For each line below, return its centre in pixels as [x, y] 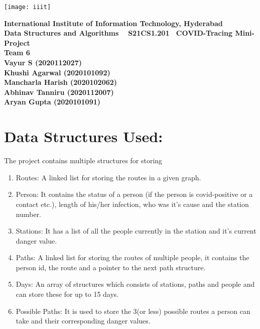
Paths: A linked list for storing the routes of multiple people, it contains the [133, 257]
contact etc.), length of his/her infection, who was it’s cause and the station [132, 204]
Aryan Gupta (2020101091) [52, 102]
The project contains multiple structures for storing [83, 160]
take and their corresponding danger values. [83, 321]
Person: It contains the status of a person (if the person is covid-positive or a [134, 194]
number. [29, 214]
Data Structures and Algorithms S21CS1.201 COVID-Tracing [118, 33]
